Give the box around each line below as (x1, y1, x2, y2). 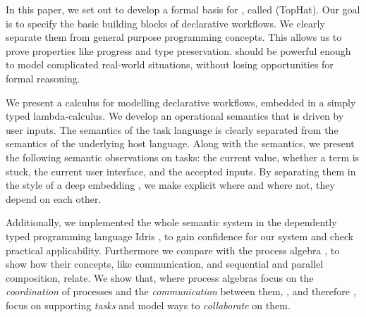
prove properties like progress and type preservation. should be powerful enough (6, 43, 351, 58)
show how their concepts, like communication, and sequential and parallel (6, 256, 324, 271)
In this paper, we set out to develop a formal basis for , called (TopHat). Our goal (6, 2, 360, 16)
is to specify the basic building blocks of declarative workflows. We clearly (6, 15, 325, 30)
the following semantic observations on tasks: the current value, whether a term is (6, 149, 360, 164)
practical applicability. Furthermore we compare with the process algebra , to (6, 242, 340, 257)
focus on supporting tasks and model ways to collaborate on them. (6, 297, 291, 312)
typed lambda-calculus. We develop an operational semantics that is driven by (6, 108, 344, 123)
